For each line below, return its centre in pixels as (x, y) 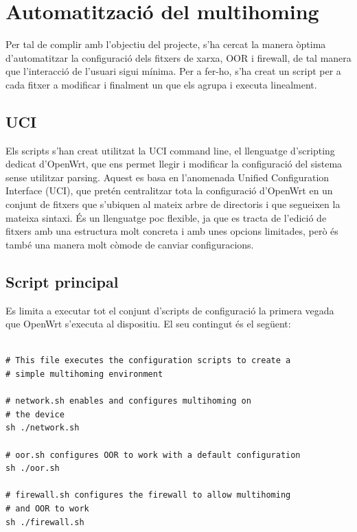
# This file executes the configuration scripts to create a (148, 361)
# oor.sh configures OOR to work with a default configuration (153, 455)
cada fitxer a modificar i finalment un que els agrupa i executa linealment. (161, 84)
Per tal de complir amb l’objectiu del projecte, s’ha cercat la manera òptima (166, 44)
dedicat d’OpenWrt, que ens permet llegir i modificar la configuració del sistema (174, 164)
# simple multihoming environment (84, 374)
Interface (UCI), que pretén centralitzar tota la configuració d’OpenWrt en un (169, 190)
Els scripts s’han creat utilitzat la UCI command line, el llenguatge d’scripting (170, 150)
